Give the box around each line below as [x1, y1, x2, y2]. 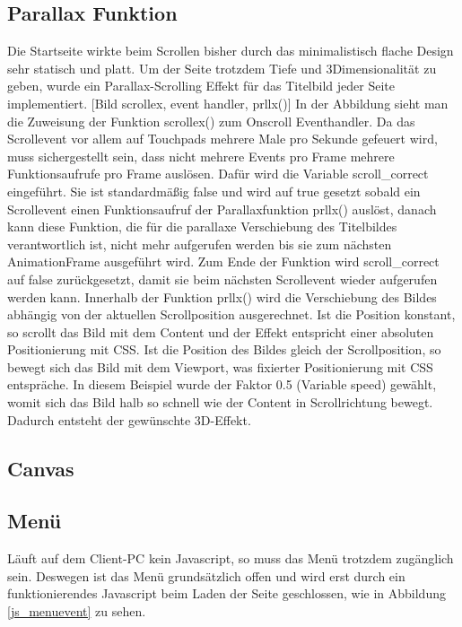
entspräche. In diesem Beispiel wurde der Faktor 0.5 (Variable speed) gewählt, [7, 375, 437, 394]
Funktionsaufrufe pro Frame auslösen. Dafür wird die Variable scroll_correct [7, 164, 429, 183]
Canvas [7, 454, 74, 482]
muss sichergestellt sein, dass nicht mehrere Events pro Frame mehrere [7, 146, 395, 165]
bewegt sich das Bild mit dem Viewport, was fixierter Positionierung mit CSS [7, 357, 433, 376]
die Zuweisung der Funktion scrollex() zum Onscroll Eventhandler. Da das [7, 111, 415, 130]
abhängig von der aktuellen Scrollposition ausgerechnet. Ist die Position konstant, [7, 305, 456, 324]
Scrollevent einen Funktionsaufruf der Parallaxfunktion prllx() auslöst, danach [7, 199, 437, 218]
